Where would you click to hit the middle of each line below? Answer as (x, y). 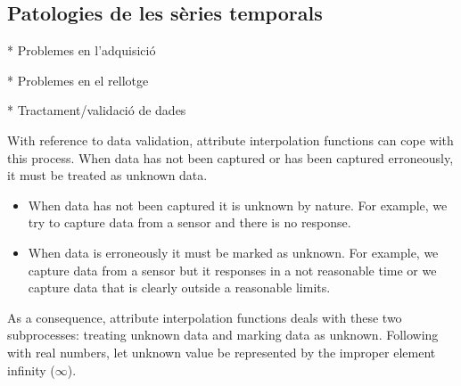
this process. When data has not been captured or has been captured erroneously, (230, 157)
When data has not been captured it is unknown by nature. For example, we (238, 205)
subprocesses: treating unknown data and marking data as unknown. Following (223, 335)
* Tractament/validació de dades (97, 110)
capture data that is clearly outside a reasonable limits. (179, 287)
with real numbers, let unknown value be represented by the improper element (222, 352)
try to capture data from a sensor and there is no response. (189, 222)
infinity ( (31, 370)
